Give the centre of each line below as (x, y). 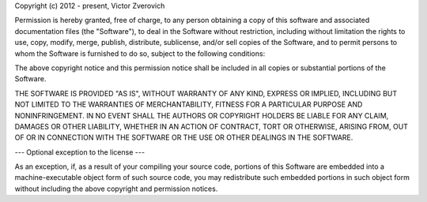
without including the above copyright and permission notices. (116, 189)
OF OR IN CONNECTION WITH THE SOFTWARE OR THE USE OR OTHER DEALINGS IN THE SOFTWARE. (184, 137)
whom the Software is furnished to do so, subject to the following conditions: (140, 53)
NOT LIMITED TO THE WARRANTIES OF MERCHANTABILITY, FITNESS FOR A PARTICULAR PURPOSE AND (189, 105)
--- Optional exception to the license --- (80, 152)
